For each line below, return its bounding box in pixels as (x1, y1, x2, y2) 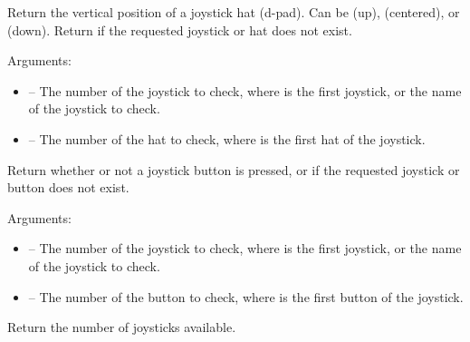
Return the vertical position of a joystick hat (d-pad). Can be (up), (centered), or (7, 3, 460, 21)
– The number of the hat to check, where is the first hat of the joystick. (28, 129, 426, 148)
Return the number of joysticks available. (7, 318, 236, 337)
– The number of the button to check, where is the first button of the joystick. (28, 287, 464, 306)
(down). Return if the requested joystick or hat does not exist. (7, 20, 352, 39)
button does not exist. (7, 178, 129, 197)
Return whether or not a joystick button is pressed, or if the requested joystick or (7, 160, 460, 179)
